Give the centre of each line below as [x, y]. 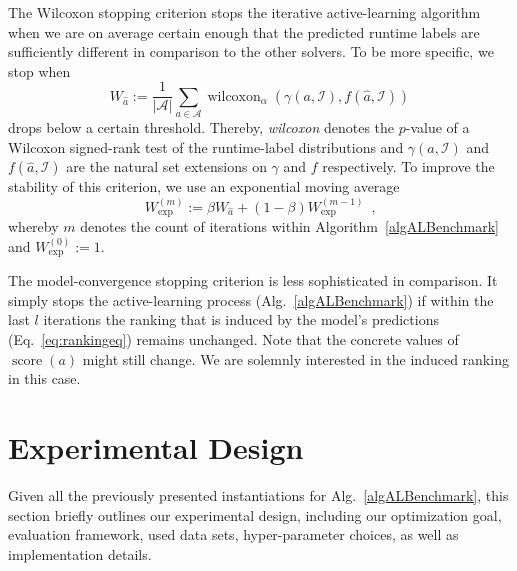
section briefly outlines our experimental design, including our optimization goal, [255, 514]
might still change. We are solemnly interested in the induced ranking [295, 358]
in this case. [44, 378]
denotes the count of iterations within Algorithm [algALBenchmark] [289, 226]
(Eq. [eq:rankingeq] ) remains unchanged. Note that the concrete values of [233, 339]
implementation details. [80, 553]
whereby [33, 226]
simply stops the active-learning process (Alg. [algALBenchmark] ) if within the [251, 299]
